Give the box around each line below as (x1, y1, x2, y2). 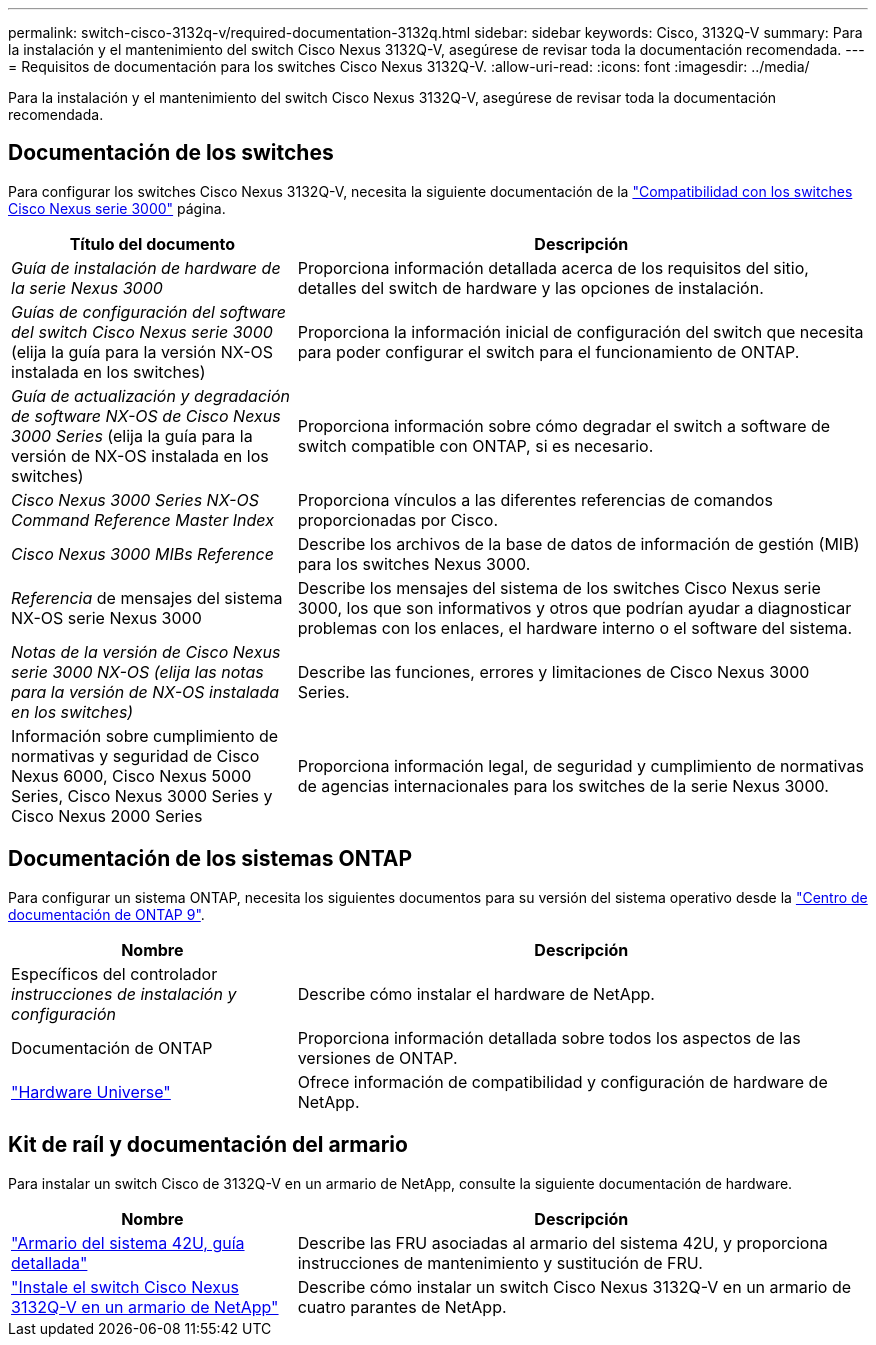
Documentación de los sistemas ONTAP (8, 846, 413, 872)
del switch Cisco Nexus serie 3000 (11, 321, 273, 342)
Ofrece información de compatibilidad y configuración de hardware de (297, 1071, 828, 1092)
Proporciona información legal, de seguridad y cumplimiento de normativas (297, 755, 864, 776)
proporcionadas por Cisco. (297, 509, 498, 530)
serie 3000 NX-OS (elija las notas (11, 661, 264, 682)
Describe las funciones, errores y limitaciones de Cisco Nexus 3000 (297, 661, 810, 682)
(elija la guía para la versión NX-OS (11, 341, 274, 362)
